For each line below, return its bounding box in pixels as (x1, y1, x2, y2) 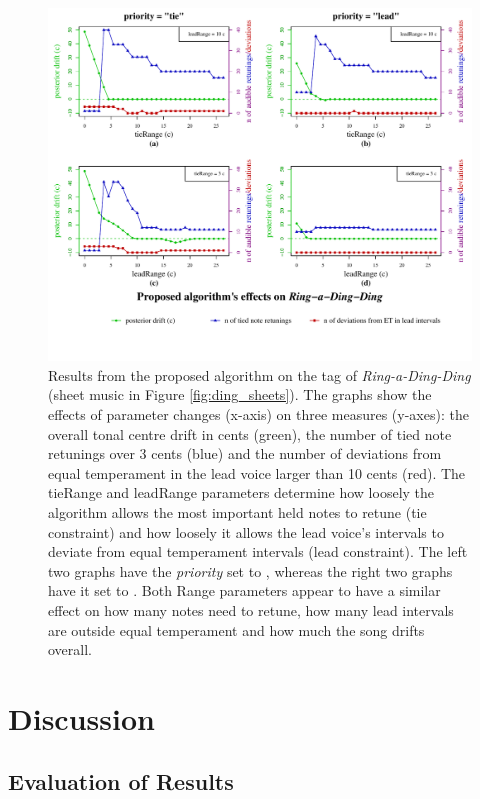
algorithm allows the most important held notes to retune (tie (48, 501, 427, 522)
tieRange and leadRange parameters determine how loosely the (48, 482, 435, 503)
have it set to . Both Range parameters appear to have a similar (48, 580, 441, 601)
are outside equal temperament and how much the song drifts (48, 619, 425, 640)
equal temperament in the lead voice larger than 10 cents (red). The (48, 462, 466, 483)
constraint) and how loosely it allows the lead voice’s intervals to (48, 521, 444, 542)
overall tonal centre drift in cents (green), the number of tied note (48, 423, 452, 444)
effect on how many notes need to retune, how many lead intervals (48, 599, 454, 620)
